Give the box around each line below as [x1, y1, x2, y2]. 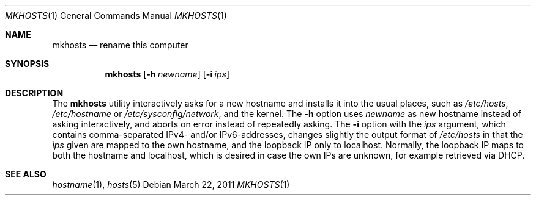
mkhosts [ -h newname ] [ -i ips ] [105, 69, 229, 79]
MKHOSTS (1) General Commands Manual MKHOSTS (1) [5, 10, 227, 21]
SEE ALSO [5, 169, 47, 179]
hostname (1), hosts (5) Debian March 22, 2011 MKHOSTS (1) [52, 179, 290, 190]
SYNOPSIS [5, 59, 50, 69]
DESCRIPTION [5, 88, 64, 98]
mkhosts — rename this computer [52, 40, 188, 50]
